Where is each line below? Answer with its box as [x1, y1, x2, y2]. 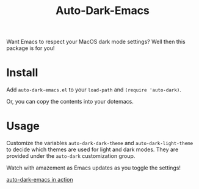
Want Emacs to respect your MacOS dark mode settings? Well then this [6, 38, 186, 46]
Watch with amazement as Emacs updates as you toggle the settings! [6, 164, 181, 171]
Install [6, 66, 38, 80]
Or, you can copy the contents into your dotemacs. [6, 98, 134, 105]
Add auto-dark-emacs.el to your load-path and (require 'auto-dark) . [6, 86, 182, 93]
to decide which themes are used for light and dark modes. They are [6, 146, 179, 153]
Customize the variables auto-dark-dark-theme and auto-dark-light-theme [6, 140, 194, 147]
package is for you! [6, 45, 55, 52]
